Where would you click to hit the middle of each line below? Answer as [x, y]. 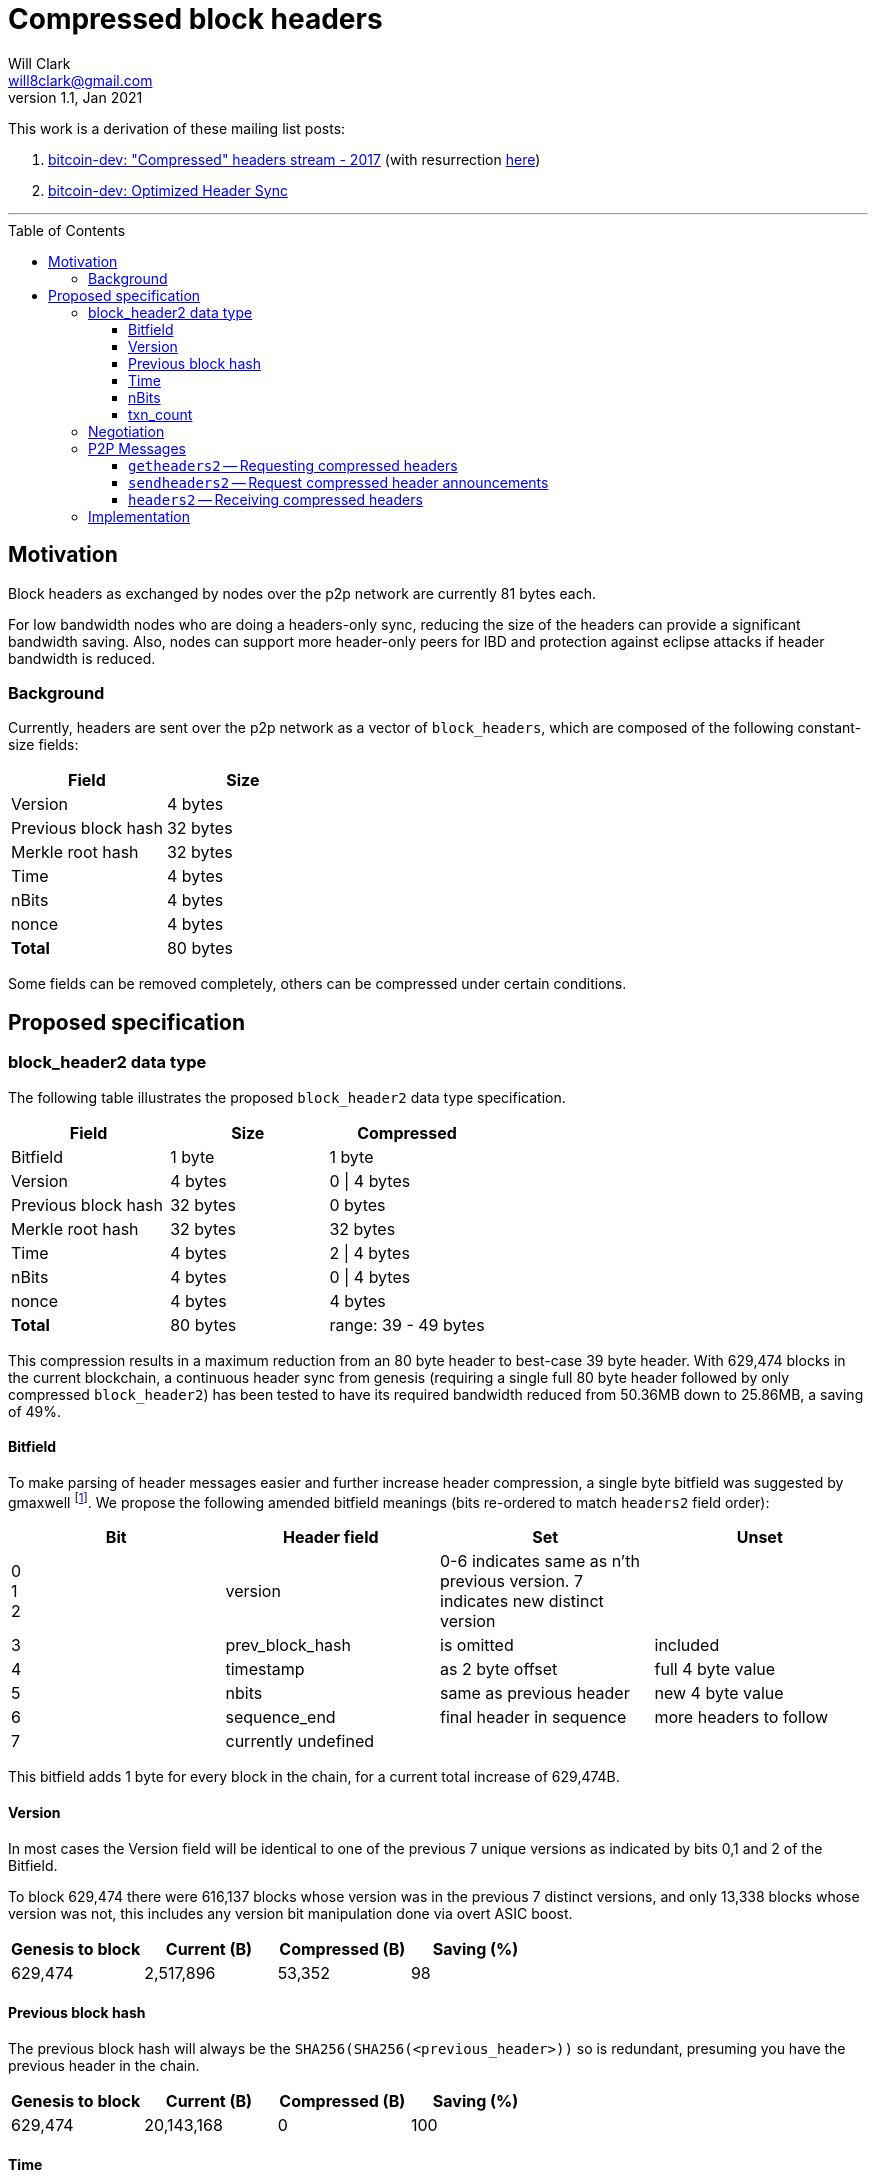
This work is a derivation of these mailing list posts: [177, 128]
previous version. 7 [511, 1581]
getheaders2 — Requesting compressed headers [293, 465]
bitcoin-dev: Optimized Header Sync [168, 190]
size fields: [43, 745]
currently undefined [300, 1741]
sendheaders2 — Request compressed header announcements [338, 482]
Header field [330, 1537]
